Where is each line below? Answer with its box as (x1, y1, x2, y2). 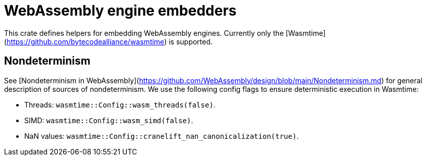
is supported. (168, 37, 213, 46)
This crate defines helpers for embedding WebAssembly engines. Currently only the (4, 28, 284, 37)
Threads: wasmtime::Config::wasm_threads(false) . (24, 100, 216, 109)
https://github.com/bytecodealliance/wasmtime (7, 37, 164, 46)
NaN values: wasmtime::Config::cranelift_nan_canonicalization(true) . (24, 131, 299, 140)
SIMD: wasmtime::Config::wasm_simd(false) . (24, 116, 194, 125)
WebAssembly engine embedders (4, 2, 237, 19)
